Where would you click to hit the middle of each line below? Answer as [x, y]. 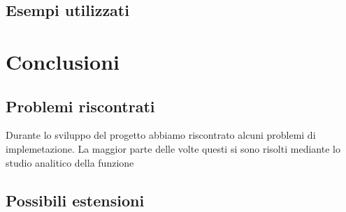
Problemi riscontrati [80, 106]
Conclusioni [63, 61]
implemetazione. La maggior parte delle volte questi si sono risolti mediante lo [173, 148]
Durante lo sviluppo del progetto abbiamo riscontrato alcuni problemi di [161, 135]
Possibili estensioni [75, 200]
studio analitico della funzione [70, 162]
